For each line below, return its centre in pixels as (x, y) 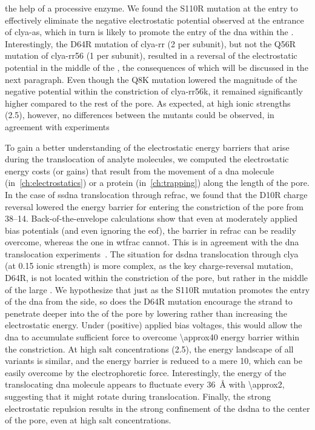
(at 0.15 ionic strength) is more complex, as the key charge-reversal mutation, (149, 266)
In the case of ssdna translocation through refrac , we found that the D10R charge (156, 194)
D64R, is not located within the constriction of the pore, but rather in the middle (157, 278)
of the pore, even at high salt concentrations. (88, 420)
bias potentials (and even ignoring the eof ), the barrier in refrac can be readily (151, 230)
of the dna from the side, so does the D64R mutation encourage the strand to (149, 301)
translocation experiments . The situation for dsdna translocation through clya (152, 253)
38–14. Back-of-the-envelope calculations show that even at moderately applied (151, 218)
